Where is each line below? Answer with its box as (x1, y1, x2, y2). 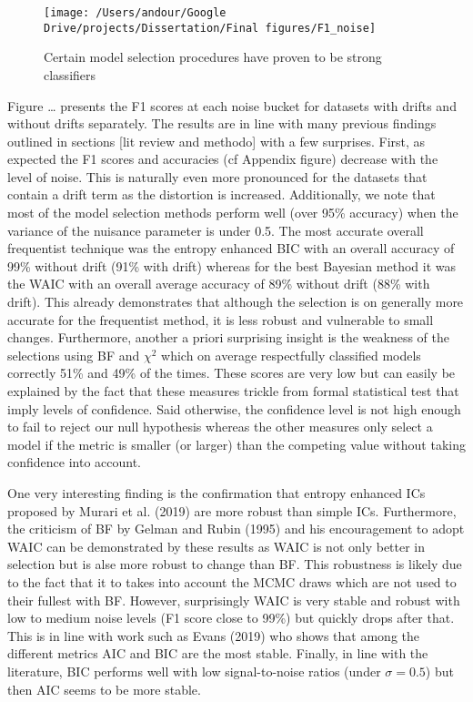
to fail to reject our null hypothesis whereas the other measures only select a (7, 417, 433, 436)
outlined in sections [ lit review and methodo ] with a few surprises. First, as (7, 131, 426, 150)
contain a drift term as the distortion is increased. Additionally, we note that (7, 185, 436, 204)
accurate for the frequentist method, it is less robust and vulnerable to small (7, 310, 434, 329)
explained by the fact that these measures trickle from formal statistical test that (7, 382, 459, 400)
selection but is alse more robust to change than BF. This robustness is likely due (7, 554, 462, 574)
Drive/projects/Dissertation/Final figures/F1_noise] (44, 21, 377, 35)
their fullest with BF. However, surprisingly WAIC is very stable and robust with (7, 590, 460, 609)
